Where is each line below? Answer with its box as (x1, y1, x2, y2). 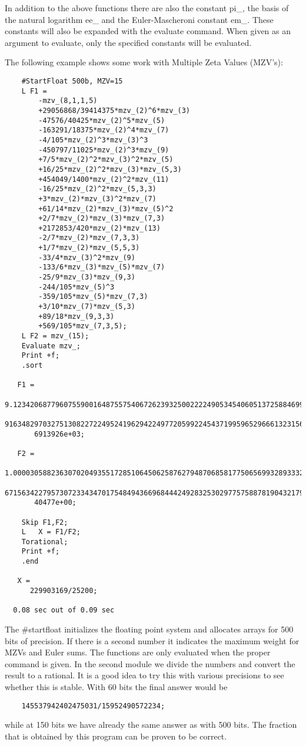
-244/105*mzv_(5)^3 (38, 282, 115, 291)
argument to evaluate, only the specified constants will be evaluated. (5, 36, 252, 48)
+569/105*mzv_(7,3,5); (38, 322, 127, 331)
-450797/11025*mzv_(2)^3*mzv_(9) (38, 145, 169, 154)
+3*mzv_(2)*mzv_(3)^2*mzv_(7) (38, 194, 157, 203)
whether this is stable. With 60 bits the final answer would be (5, 681, 228, 693)
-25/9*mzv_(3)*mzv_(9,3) (38, 273, 135, 282)
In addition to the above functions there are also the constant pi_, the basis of (5, 2, 289, 14)
